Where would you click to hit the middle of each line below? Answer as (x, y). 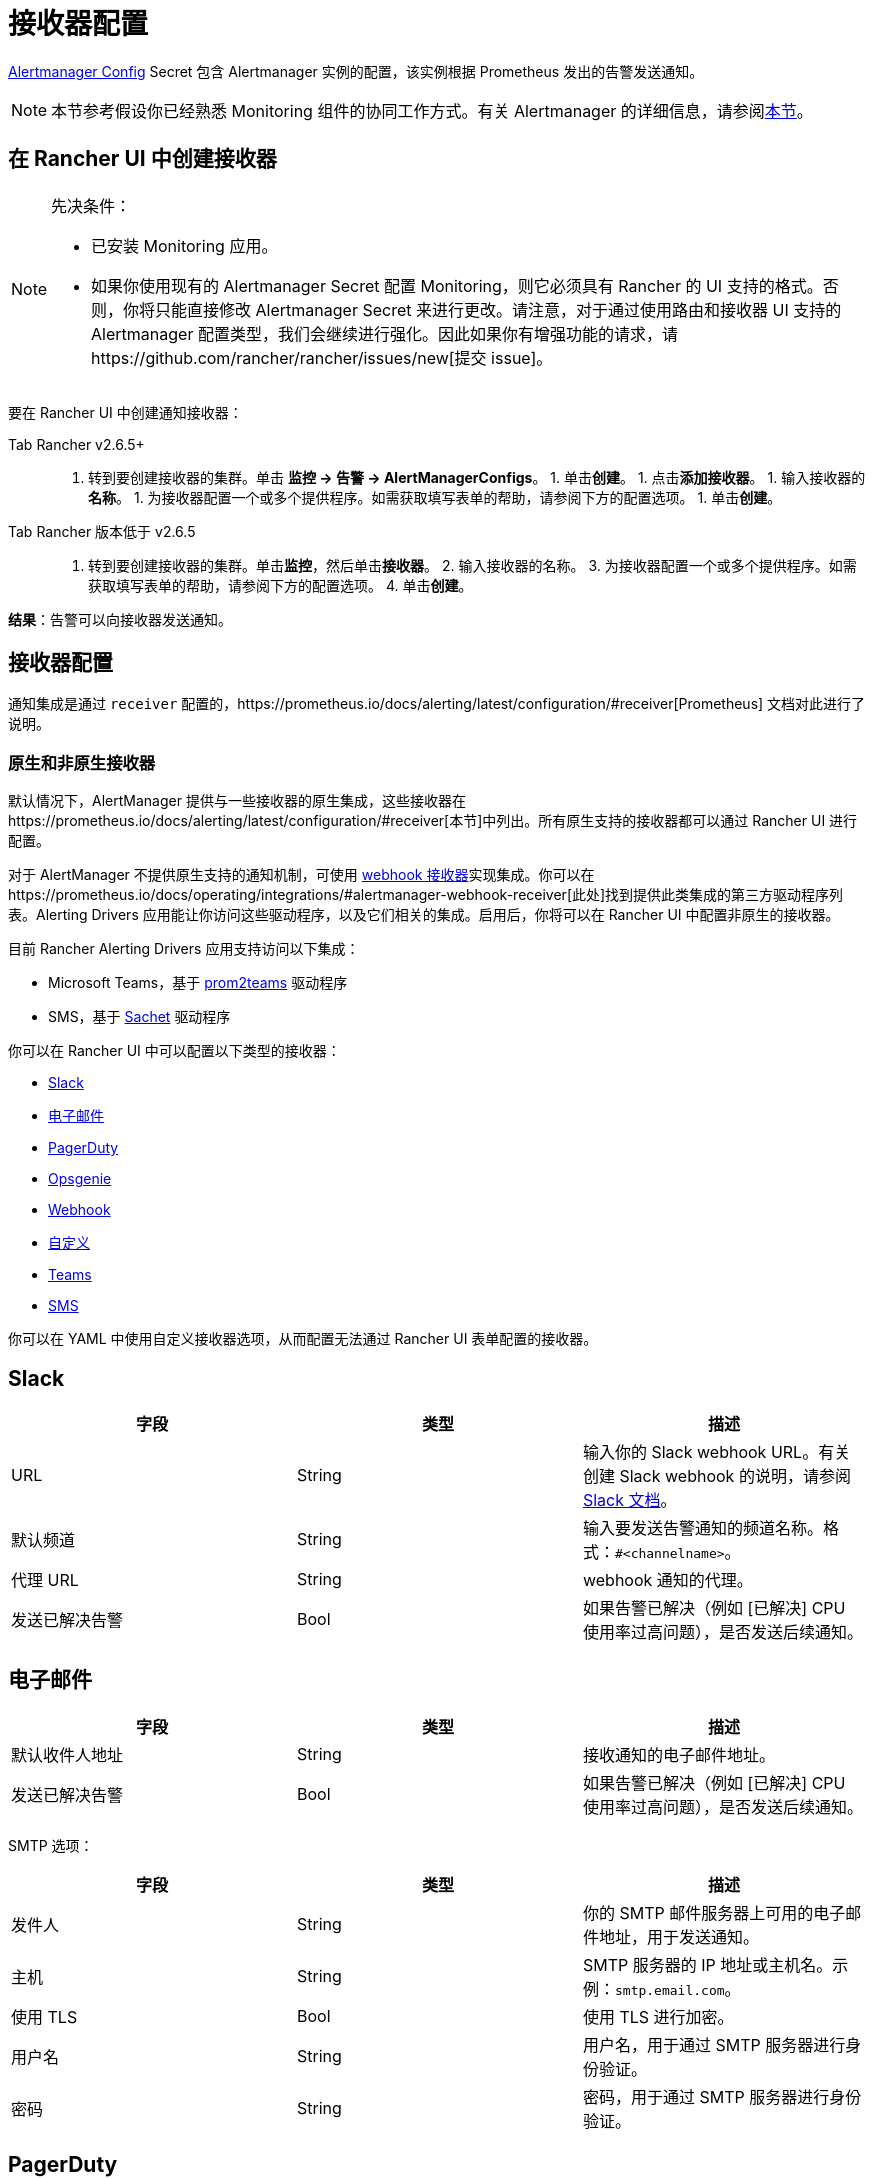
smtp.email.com (669, 1990)
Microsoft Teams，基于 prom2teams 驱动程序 (198, 983)
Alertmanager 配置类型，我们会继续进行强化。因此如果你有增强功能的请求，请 (384, 333)
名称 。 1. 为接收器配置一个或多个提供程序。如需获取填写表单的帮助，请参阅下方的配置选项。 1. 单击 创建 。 (435, 497)
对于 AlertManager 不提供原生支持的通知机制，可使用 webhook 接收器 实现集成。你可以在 (301, 875)
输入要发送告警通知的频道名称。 (702, 1528)
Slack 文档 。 (629, 1500)
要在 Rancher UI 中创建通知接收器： (125, 412)
